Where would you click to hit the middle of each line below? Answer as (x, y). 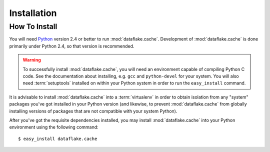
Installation (33, 13)
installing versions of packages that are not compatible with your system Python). (93, 111)
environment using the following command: (54, 127)
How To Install (33, 26)
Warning (32, 60)
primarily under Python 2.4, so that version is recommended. (72, 46)
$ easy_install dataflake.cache (58, 138)
